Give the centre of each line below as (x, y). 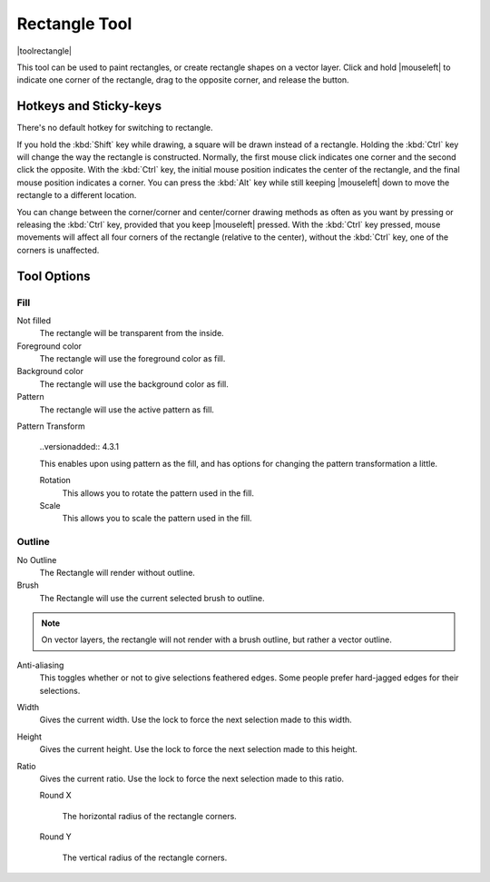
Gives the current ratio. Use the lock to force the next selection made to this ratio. (192, 778)
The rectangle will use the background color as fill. (134, 384)
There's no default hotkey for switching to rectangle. (115, 128)
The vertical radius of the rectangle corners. (145, 857)
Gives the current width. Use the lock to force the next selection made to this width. (196, 720)
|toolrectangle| (44, 51)
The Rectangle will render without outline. (117, 572)
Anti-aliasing (40, 665)
